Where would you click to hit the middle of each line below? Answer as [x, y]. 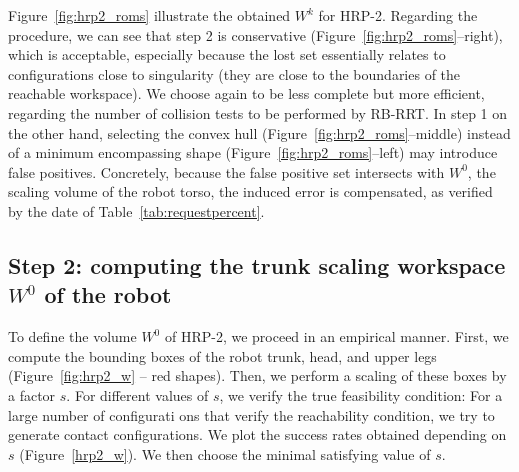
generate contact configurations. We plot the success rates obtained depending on [257, 434]
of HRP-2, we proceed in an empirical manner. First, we [336, 336]
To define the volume [72, 336]
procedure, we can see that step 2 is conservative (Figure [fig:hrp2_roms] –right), [255, 34]
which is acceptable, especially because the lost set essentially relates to [227, 54]
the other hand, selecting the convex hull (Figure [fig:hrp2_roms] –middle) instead [259, 132]
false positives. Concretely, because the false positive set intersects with [226, 171]
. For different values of [137, 394]
